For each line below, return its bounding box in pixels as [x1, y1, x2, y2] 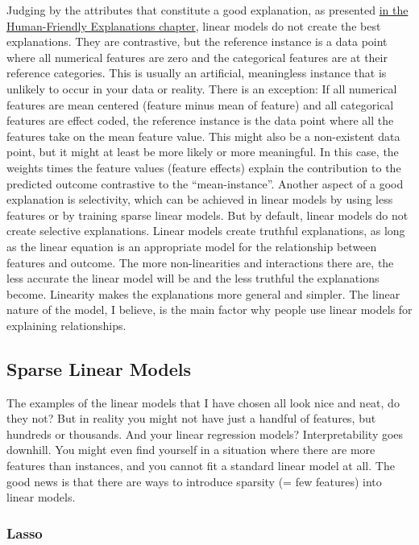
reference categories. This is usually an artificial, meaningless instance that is [6, 64, 387, 81]
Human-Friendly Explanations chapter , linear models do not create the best [6, 17, 381, 34]
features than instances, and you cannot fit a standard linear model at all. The [6, 457, 395, 474]
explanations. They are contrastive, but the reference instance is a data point [6, 33, 388, 50]
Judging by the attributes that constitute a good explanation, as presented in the [6, 2, 409, 18]
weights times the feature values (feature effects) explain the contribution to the [6, 159, 401, 175]
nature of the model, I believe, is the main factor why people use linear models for [6, 301, 413, 318]
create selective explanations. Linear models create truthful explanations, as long [6, 222, 405, 239]
